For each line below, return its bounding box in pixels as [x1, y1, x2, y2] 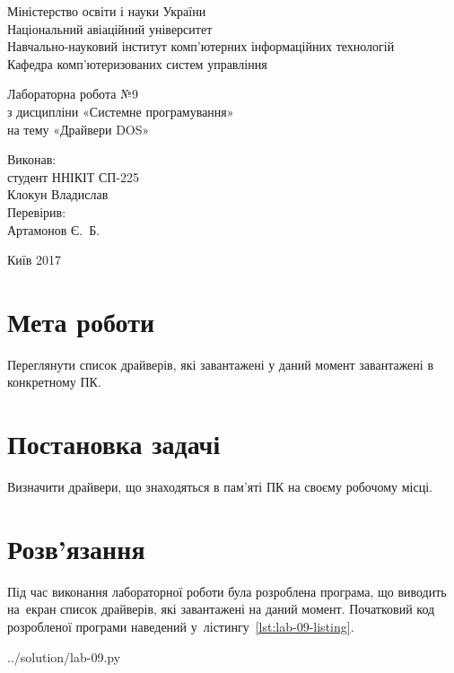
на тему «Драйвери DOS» [7, 119, 150, 138]
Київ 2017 [7, 250, 61, 269]
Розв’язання [7, 529, 145, 566]
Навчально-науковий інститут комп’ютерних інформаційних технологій [7, 37, 395, 56]
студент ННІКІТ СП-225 [7, 167, 140, 186]
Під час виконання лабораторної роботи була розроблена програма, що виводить [7, 581, 447, 600]
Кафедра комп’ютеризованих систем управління [7, 54, 267, 73]
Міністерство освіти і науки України [7, 2, 206, 20]
